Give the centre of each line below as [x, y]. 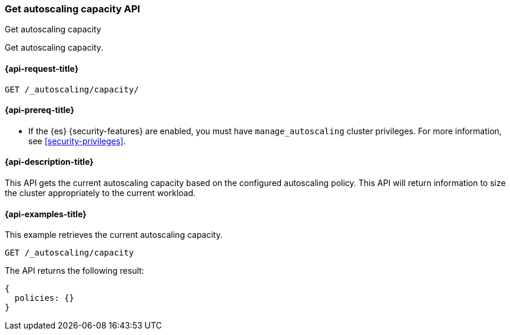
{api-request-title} [42, 68]
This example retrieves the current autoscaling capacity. [114, 235]
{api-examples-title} [46, 214]
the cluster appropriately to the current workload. [100, 193]
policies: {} [44, 298]
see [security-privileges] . [77, 141]
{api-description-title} [49, 162]
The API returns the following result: [74, 271]
